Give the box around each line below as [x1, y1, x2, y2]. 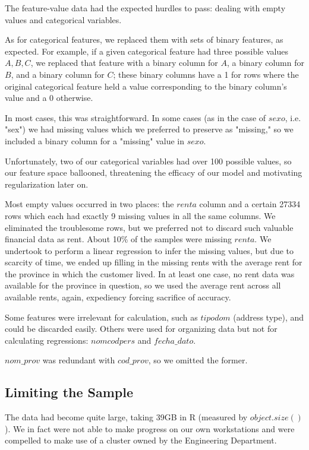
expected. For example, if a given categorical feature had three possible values [5, 45, 288, 57]
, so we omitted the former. [148, 354, 248, 366]
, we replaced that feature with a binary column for [30, 56, 218, 69]
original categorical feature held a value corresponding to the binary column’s [5, 80, 287, 92]
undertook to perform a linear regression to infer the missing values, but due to [5, 244, 294, 256]
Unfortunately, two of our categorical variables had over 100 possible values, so [5, 154, 292, 167]
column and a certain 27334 [199, 198, 301, 210]
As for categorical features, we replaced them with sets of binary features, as [5, 33, 283, 46]
